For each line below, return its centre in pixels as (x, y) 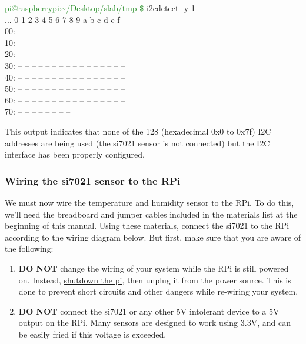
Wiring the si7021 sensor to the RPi (93, 180)
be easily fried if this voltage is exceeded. (92, 334)
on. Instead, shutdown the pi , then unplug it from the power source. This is (155, 280)
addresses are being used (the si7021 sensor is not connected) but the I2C (137, 143)
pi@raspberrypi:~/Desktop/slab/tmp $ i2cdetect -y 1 (100, 8)
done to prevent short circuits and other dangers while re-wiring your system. (158, 291)
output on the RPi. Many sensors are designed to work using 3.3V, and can (154, 323)
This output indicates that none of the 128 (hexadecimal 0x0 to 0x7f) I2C (138, 131)
